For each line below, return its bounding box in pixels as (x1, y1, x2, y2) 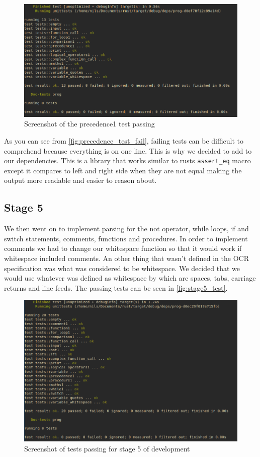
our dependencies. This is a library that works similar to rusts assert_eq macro (4, 155, 251, 166)
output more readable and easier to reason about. (4, 175, 157, 185)
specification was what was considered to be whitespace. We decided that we (4, 263, 240, 273)
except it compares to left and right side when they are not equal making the (4, 165, 242, 175)
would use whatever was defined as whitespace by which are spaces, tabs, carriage (4, 273, 256, 283)
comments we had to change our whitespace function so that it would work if (4, 243, 242, 253)
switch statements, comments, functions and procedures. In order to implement (4, 233, 248, 243)
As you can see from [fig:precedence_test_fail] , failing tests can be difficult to (4, 136, 244, 146)
